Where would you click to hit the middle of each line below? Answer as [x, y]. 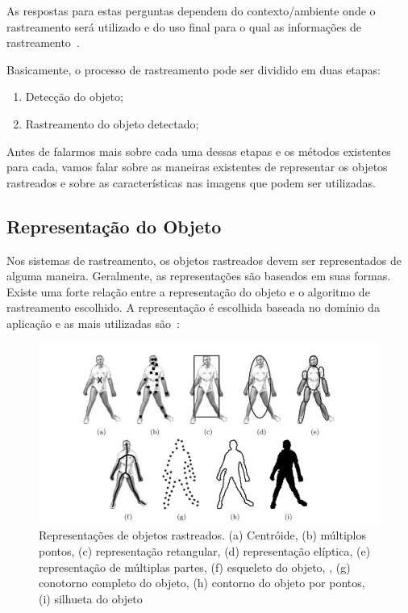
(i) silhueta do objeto [91, 598]
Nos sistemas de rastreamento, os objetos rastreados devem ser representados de [204, 260]
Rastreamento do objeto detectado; [112, 123]
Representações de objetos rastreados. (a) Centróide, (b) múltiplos [203, 535]
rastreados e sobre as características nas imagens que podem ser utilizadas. [191, 182]
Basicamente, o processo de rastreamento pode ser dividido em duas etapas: [194, 69]
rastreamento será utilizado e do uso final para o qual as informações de [184, 26]
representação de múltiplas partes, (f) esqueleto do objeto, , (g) [195, 567]
